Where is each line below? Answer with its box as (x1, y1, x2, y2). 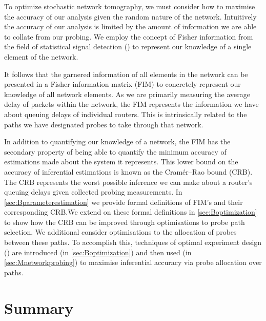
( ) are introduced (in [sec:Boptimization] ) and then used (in (4, 247, 192, 257)
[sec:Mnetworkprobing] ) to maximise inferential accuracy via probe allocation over (4, 257, 262, 268)
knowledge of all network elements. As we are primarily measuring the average (4, 88, 250, 99)
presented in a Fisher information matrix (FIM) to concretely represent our (4, 79, 241, 89)
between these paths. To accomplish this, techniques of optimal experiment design (4, 237, 262, 248)
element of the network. (4, 51, 78, 62)
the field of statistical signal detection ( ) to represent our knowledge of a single (4, 41, 252, 52)
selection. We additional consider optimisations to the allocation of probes (4, 226, 237, 237)
